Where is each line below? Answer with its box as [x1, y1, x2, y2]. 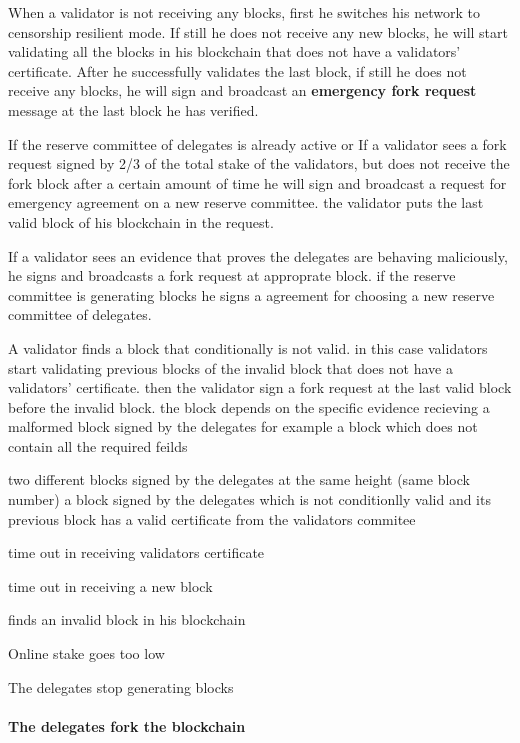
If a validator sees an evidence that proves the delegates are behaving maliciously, [8, 245, 508, 266]
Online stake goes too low [8, 643, 165, 664]
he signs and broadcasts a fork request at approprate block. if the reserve [8, 265, 456, 286]
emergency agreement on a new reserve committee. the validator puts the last [8, 192, 484, 213]
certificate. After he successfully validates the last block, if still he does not [8, 60, 467, 81]
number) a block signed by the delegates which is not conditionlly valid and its [8, 489, 491, 510]
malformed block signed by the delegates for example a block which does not [8, 416, 478, 437]
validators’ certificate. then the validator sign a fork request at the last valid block [8, 377, 512, 398]
